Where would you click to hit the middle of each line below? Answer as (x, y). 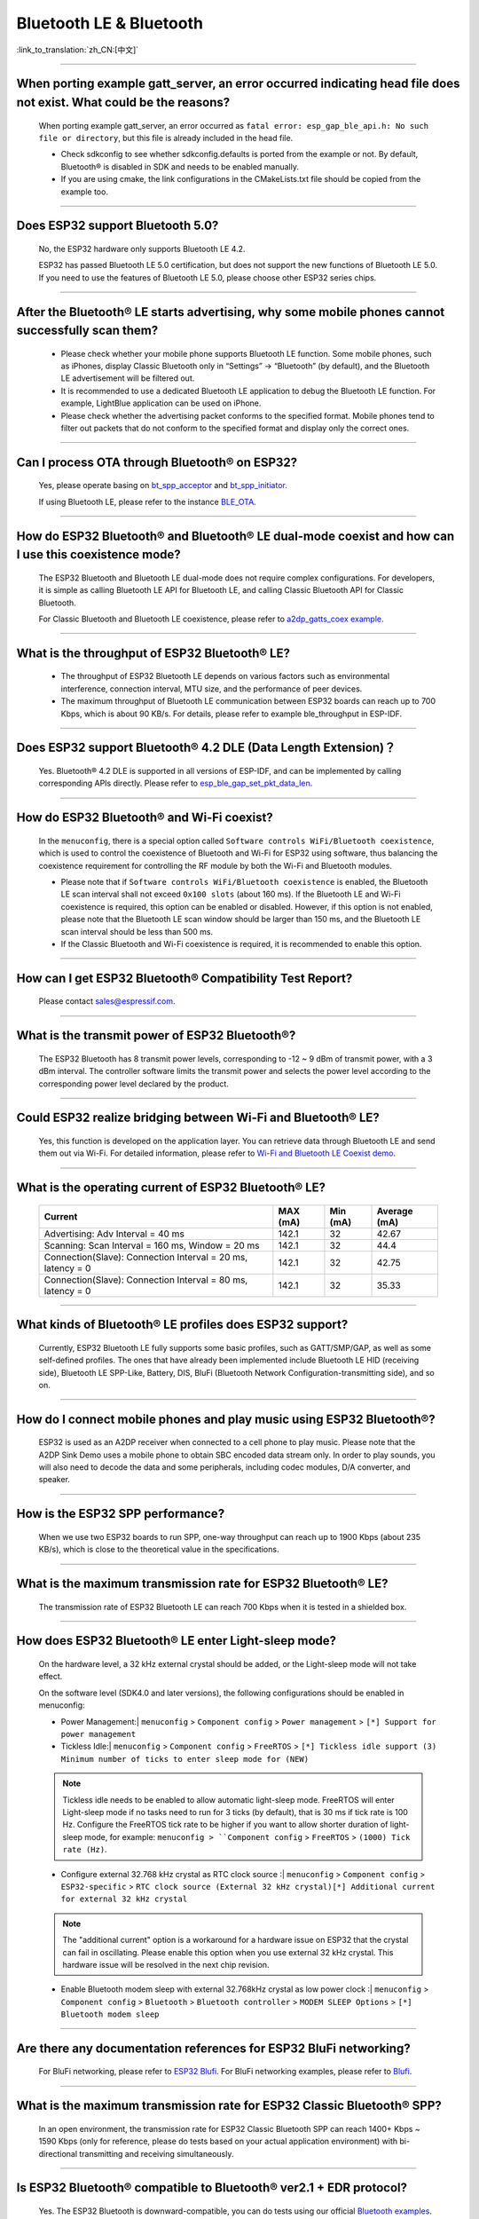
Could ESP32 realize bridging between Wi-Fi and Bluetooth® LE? (198, 1118)
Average (395, 1211)
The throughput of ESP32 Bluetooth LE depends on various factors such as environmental (225, 676)
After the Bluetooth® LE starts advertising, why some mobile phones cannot (231, 312)
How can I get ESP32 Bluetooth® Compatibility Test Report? (185, 978)
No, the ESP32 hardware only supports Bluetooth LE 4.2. (142, 249)
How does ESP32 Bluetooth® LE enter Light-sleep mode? (177, 1641)
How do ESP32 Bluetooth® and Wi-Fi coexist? (145, 818)
